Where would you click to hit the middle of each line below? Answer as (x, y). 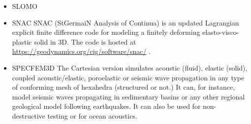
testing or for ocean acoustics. (92, 115)
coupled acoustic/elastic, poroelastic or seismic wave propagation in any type (128, 77)
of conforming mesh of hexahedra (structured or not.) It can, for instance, (124, 87)
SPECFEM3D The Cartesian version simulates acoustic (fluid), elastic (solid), (130, 67)
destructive (29, 115)
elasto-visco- (221, 32)
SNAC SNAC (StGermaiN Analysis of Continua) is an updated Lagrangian (125, 22)
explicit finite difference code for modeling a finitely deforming (106, 32)
